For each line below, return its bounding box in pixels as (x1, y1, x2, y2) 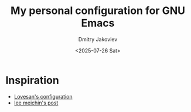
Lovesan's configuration (13, 93, 73, 100)
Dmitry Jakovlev (78, 36, 118, 43)
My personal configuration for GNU (10, 4, 186, 17)
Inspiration (5, 73, 59, 87)
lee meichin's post (13, 99, 59, 106)
